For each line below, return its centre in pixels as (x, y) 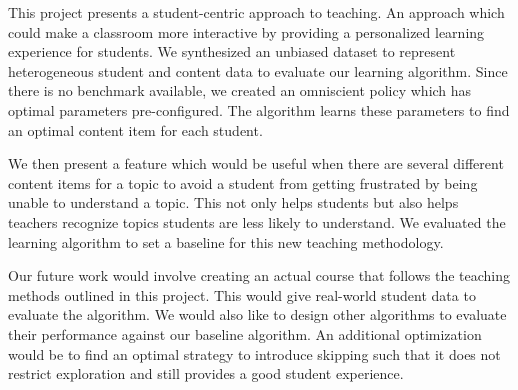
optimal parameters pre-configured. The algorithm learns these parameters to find (259, 109)
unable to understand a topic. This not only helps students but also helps (233, 202)
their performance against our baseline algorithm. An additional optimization (245, 333)
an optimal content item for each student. (135, 129)
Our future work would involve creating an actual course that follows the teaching (259, 275)
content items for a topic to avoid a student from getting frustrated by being (243, 182)
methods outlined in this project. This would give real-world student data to (242, 294)
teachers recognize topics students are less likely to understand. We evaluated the (257, 221)
